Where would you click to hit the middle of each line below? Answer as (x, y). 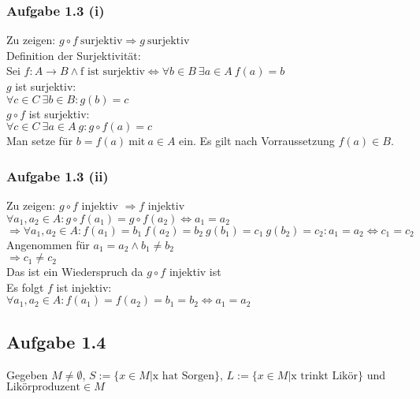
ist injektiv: (84, 287)
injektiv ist (195, 272)
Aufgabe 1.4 (56, 341)
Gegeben (27, 374)
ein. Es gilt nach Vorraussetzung (257, 141)
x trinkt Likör (324, 376)
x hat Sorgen (184, 376)
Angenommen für (48, 244)
